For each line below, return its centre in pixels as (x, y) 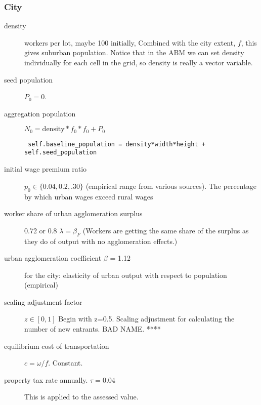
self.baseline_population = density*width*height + (117, 144)
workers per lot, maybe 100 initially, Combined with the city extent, (130, 42)
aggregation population (40, 113)
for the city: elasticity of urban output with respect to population (126, 275)
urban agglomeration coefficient (53, 258)
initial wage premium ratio (46, 169)
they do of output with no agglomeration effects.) (101, 241)
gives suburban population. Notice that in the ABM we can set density (134, 52)
